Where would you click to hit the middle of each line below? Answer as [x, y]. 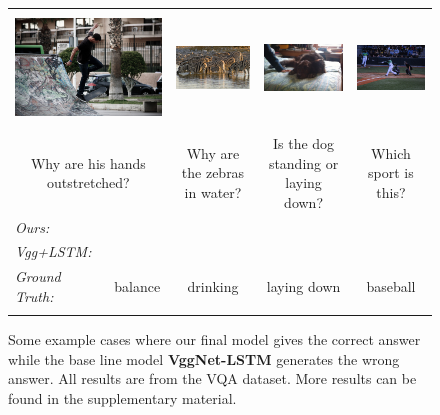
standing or [303, 162]
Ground [38, 276]
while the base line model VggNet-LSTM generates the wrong [204, 358]
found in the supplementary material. [122, 398]
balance [137, 286]
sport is [391, 172]
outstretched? [88, 182]
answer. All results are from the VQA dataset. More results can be [212, 378]
